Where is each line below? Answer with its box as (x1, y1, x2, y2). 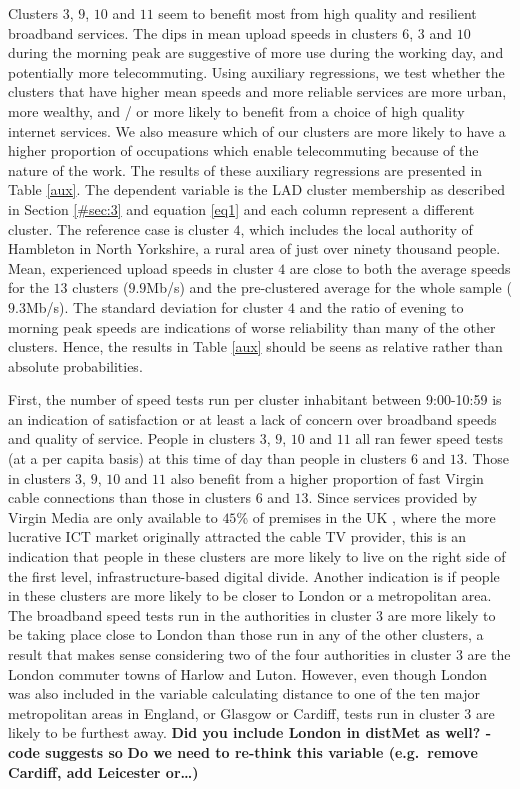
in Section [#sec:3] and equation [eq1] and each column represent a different (8, 198, 475, 219)
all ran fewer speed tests (355, 428, 504, 449)
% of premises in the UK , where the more (236, 506, 496, 527)
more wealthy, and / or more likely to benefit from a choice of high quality (8, 100, 465, 121)
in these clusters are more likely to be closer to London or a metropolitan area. (8, 585, 492, 606)
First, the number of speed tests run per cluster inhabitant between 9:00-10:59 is (8, 389, 502, 410)
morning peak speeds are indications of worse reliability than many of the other (8, 316, 496, 337)
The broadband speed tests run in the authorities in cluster (8, 604, 372, 625)
